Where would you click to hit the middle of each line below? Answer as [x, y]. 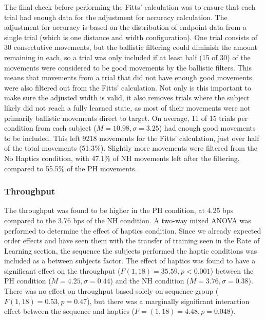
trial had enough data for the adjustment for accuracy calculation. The [116, 17]
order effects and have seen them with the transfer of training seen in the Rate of [132, 241]
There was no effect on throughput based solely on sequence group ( [111, 291]
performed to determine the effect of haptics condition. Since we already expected [133, 230]
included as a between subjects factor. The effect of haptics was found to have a [130, 261]
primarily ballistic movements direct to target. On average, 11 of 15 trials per [126, 118]
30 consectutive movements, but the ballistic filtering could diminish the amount [131, 47]
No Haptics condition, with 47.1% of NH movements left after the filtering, [122, 158]
